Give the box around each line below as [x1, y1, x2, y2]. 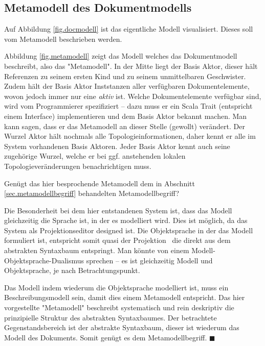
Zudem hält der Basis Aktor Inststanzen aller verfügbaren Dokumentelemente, [4, 81, 250, 91]
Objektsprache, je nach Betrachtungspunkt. [4, 265, 140, 276]
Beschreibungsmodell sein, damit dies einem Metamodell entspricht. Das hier [4, 292, 245, 303]
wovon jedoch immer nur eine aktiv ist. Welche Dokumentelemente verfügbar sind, [4, 90, 261, 101]
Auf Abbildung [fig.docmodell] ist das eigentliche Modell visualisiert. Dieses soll [4, 23, 253, 34]
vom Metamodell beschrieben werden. [4, 33, 122, 44]
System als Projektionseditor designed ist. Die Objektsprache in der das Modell [4, 225, 253, 235]
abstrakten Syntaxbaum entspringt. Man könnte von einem [4, 245, 189, 256]
